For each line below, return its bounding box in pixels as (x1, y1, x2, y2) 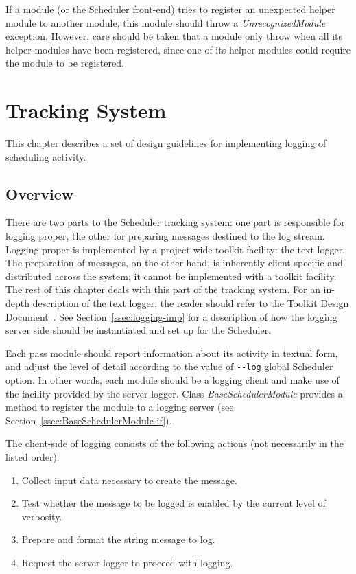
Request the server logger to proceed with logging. (21, 555, 233, 570)
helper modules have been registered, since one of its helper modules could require (5, 42, 351, 56)
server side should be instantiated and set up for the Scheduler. (5, 323, 272, 337)
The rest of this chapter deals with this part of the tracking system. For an (5, 282, 320, 297)
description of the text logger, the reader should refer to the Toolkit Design (32, 296, 349, 310)
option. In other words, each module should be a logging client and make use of (5, 373, 340, 387)
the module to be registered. (5, 56, 124, 70)
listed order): (5, 450, 60, 464)
